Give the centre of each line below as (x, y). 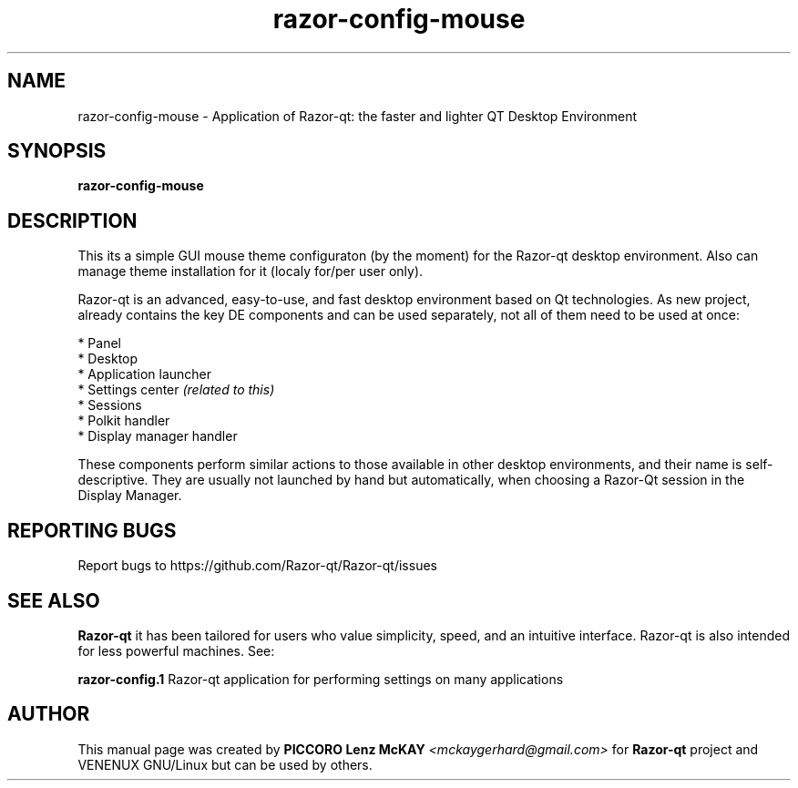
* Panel (99, 343)
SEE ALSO (54, 600)
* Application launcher (145, 374)
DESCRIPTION (72, 220)
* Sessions (110, 405)
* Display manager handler (158, 436)
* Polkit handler (124, 421)
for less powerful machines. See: (176, 650)
